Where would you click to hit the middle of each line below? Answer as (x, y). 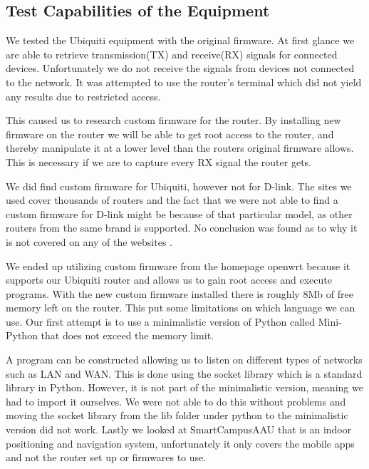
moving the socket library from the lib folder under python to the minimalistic (177, 415)
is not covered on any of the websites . (89, 241)
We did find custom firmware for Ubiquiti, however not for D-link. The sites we (179, 186)
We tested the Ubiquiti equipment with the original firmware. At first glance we (180, 40)
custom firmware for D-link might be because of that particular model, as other (179, 213)
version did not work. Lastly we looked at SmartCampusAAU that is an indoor (179, 429)
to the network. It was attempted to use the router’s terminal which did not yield (184, 82)
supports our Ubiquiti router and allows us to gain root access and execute (169, 280)
